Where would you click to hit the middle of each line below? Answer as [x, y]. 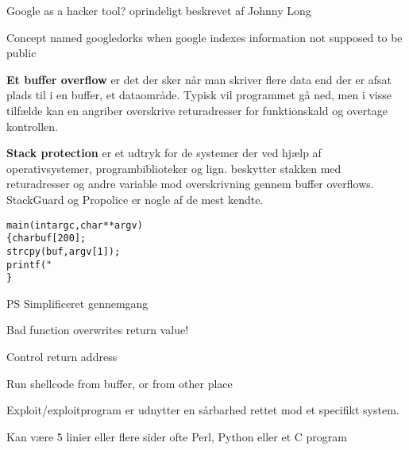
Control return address [62, 356]
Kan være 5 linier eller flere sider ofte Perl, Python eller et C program [177, 436]
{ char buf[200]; [46, 238]
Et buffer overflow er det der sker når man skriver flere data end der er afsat [199, 79]
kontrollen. [33, 126]
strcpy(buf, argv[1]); [64, 251]
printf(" [29, 265]
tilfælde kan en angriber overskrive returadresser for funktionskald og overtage [197, 110]
